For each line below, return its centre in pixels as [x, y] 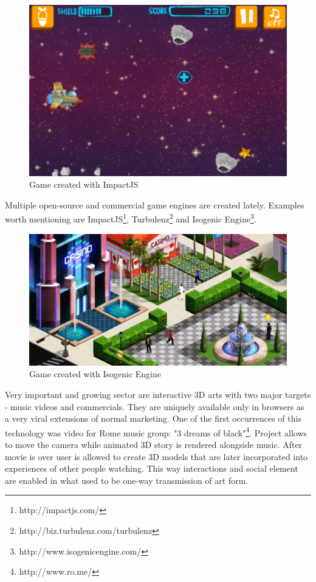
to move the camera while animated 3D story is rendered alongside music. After [154, 444]
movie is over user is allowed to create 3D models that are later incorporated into [156, 456]
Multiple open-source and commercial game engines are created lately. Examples [155, 204]
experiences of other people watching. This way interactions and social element [152, 468]
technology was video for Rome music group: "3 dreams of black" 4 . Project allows [156, 431]
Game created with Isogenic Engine [95, 374]
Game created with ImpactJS [84, 184]
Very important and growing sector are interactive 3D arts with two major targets [158, 394]
